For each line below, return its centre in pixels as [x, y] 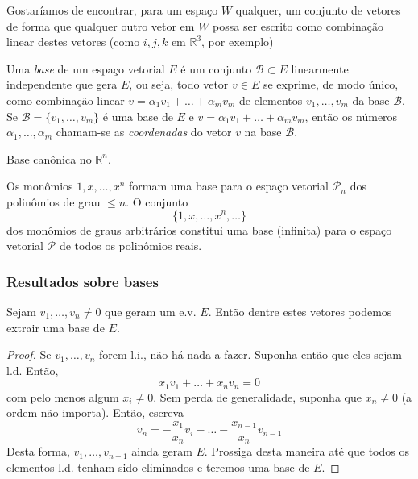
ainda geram [162, 451]
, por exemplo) [238, 42]
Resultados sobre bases [83, 281]
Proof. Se [29, 354]
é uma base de [138, 116]
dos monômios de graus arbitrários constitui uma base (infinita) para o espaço [199, 229]
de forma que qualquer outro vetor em [101, 25]
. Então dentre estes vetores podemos [300, 311]
